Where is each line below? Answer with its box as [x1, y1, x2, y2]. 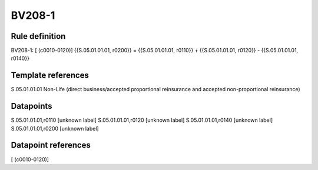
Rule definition [11, 31, 66, 41]
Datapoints [11, 101, 52, 111]
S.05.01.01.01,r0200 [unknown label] [11, 125, 100, 132]
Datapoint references [11, 140, 91, 150]
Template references [11, 71, 90, 81]
